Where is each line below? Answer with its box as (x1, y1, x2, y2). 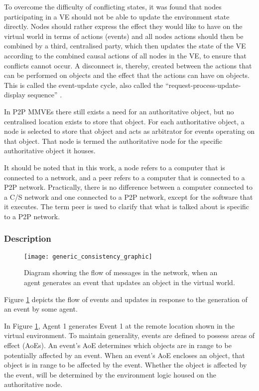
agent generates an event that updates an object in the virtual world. (24, 277, 235, 287)
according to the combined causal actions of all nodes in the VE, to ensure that (4, 50, 247, 60)
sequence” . (27, 89, 62, 100)
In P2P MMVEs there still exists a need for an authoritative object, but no (4, 106, 234, 116)
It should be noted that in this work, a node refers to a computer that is (4, 162, 225, 172)
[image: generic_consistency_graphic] (24, 253, 152, 260)
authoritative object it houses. (4, 145, 96, 156)
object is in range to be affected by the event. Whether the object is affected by (4, 360, 247, 370)
